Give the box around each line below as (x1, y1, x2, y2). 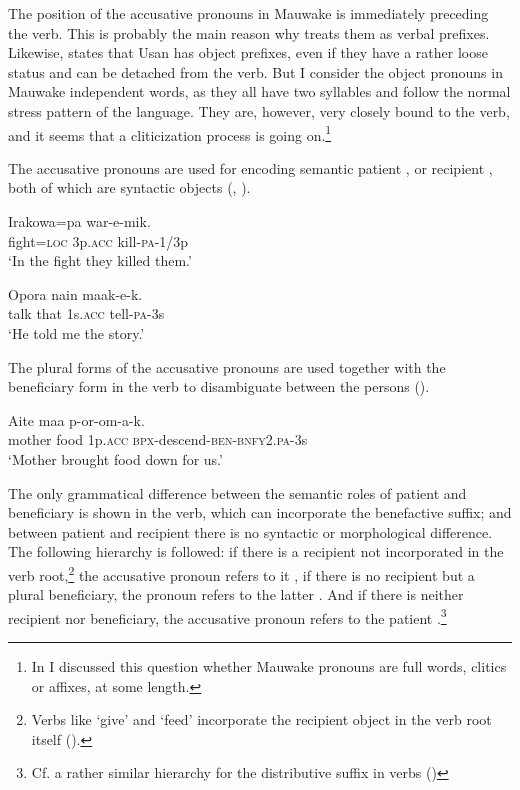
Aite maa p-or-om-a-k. (8, 409, 145, 430)
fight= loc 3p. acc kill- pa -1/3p (8, 230, 189, 251)
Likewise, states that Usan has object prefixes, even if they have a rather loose (8, 42, 488, 63)
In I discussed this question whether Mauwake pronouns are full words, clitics (31, 656, 507, 676)
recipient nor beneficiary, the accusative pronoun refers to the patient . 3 (8, 604, 447, 628)
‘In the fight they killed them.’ (8, 250, 192, 271)
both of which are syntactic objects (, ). (8, 177, 251, 198)
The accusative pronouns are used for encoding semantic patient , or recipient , (8, 157, 493, 178)
